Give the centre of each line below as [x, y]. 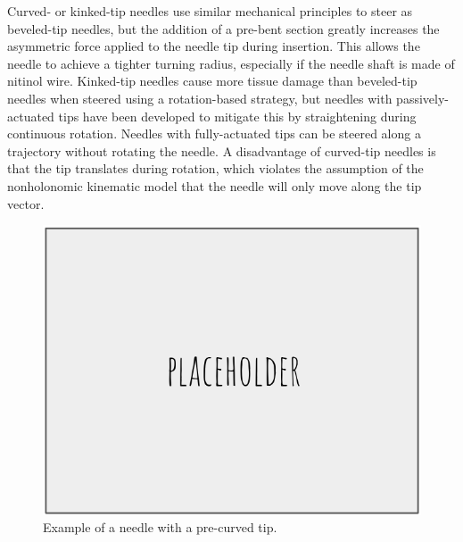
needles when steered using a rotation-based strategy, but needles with [200, 98]
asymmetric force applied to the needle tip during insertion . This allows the [214, 46]
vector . [26, 203]
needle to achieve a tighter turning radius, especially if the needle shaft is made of [231, 63]
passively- [422, 98]
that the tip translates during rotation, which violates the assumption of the [215, 168]
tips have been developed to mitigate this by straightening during [237, 116]
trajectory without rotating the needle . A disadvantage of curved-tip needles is [222, 150]
